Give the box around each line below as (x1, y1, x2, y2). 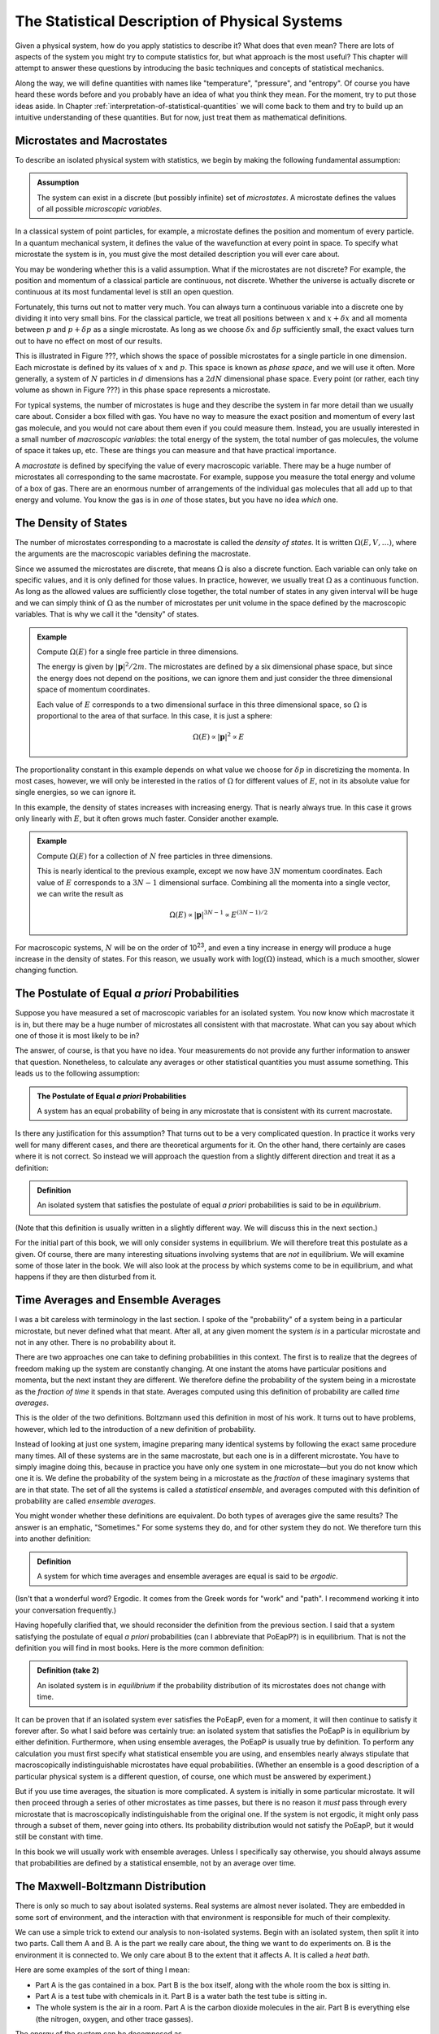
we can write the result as (37, 889, 124, 899)
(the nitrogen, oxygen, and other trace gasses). (35, 2014, 194, 2023)
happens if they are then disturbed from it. (15, 1272, 158, 1281)
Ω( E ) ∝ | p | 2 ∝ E (192, 731, 245, 742)
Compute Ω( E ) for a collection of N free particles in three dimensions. (37, 851, 273, 861)
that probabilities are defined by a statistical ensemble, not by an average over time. (15, 1858, 297, 1868)
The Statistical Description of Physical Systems (15, 12, 343, 30)
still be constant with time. (15, 1831, 103, 1842)
